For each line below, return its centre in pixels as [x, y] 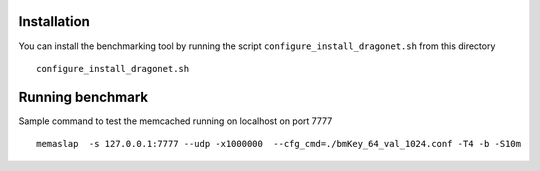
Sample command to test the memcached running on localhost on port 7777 [175, 121]
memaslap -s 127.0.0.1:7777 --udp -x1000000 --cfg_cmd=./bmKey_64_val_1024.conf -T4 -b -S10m [279, 144]
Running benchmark [83, 96]
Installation [54, 21]
